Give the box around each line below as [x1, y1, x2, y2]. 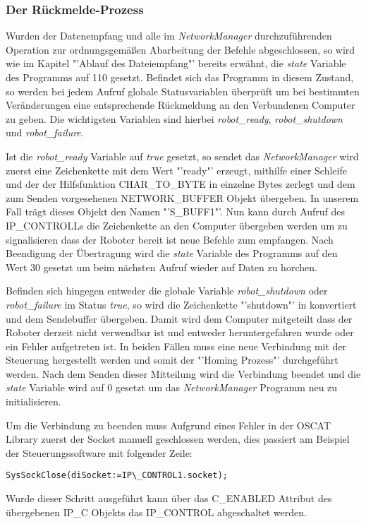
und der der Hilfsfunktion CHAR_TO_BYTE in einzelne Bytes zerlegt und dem [6, 177, 355, 191]
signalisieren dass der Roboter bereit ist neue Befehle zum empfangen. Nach [6, 232, 334, 246]
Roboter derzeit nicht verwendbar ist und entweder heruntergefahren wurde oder [6, 325, 354, 340]
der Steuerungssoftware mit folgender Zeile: [6, 445, 193, 460]
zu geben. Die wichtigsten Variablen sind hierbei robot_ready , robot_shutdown [6, 111, 343, 126]
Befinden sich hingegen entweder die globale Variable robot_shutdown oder [6, 283, 328, 298]
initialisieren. [6, 394, 61, 409]
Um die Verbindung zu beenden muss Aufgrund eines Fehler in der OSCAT [6, 417, 331, 432]
